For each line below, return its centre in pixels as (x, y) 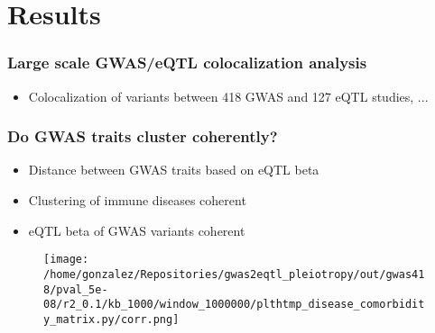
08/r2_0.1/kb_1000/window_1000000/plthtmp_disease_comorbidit (234, 305)
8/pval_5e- (76, 289)
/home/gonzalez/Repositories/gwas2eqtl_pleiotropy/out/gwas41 (234, 274)
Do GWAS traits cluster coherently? (143, 136)
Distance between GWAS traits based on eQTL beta (174, 170)
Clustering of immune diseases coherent (137, 200)
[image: (66, 260)
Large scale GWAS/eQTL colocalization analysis (187, 63)
